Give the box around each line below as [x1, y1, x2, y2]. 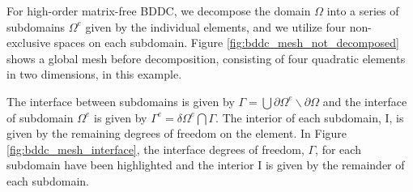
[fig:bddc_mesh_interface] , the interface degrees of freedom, [6, 140, 304, 157]
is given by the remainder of [265, 156, 405, 173]
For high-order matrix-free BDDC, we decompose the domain [6, 2, 311, 19]
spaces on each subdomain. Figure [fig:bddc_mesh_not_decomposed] [53, 34, 399, 51]
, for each [315, 140, 361, 157]
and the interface [322, 92, 407, 109]
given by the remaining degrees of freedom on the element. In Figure [6, 125, 347, 142]
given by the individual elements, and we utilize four [85, 18, 346, 35]
